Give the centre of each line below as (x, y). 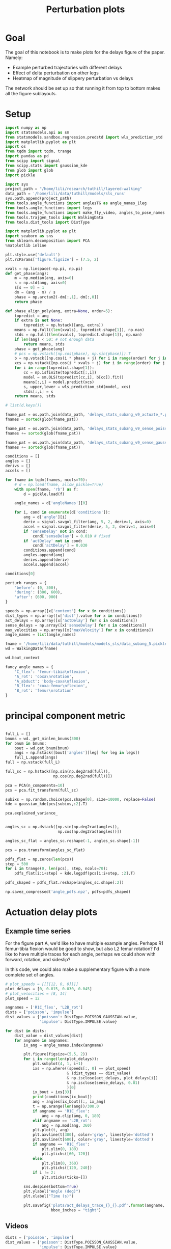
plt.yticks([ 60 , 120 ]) (66, 1154)
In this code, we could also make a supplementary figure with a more (78, 969)
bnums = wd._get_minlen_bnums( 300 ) (43, 739)
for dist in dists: (26, 1031)
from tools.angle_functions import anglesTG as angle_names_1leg (76, 203)
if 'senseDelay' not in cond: (55, 531)
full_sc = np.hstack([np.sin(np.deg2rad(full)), (58, 772)
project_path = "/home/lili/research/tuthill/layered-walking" (74, 189)
